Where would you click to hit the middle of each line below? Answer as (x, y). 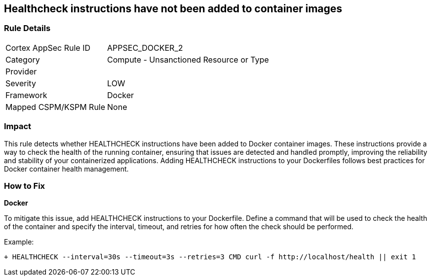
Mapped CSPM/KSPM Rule (56, 107)
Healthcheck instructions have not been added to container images (173, 9)
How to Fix (25, 186)
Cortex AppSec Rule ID (48, 48)
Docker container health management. (66, 169)
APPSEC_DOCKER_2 (145, 48)
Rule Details (27, 28)
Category (23, 59)
